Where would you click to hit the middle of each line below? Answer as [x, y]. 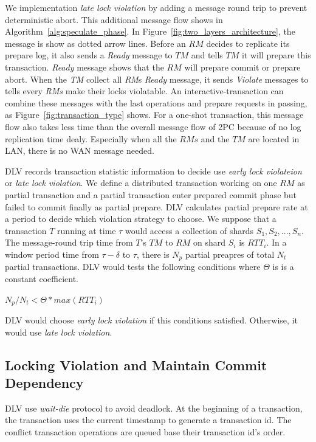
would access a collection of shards [190, 230]
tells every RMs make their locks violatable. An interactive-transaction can [144, 91]
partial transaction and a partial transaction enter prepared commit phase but [151, 194]
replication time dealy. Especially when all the [91, 138]
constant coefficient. [42, 278]
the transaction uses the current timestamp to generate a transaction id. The [148, 420]
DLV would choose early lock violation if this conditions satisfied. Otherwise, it [151, 319]
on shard [210, 242]
